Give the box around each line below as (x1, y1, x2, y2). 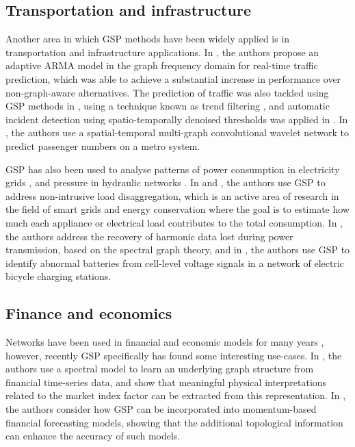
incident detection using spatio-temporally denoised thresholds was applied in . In (5, 112, 348, 126)
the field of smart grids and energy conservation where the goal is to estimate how (5, 202, 350, 216)
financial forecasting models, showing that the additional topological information (5, 415, 343, 429)
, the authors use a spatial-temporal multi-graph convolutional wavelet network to (5, 125, 350, 140)
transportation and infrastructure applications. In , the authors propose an (5, 44, 319, 59)
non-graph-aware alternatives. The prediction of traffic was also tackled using (5, 85, 329, 99)
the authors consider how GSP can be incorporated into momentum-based (5, 402, 317, 416)
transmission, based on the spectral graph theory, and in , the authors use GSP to (5, 242, 350, 257)
